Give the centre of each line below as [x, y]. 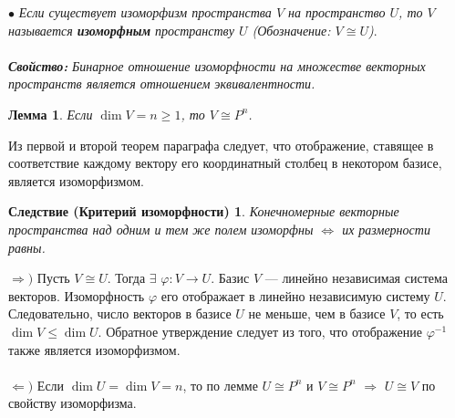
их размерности [386, 229]
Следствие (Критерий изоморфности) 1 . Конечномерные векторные [204, 211]
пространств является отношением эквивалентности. [162, 84]
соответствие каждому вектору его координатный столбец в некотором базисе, [225, 163]
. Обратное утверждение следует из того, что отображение [260, 331]
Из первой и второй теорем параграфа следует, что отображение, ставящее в [221, 145]
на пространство [337, 12]
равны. [27, 247]
